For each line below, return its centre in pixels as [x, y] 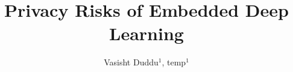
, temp [174, 62]
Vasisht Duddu [131, 62]
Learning [146, 33]
